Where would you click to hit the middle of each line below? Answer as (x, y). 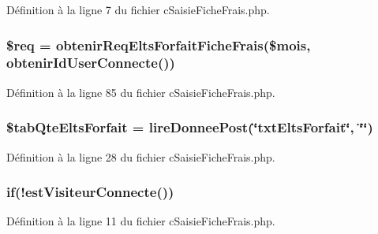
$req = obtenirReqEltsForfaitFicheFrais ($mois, (159, 45)
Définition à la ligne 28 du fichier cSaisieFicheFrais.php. (141, 156)
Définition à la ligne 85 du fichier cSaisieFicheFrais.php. (141, 92)
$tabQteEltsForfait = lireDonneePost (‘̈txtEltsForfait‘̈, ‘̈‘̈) (190, 127)
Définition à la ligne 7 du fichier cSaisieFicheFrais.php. (138, 9)
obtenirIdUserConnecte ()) (91, 63)
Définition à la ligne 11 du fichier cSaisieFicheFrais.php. (141, 221)
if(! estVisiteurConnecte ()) (90, 192)
